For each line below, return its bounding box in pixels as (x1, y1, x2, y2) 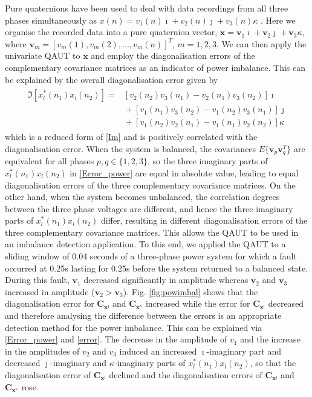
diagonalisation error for (5, 297, 94, 310)
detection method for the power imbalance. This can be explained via (5, 321, 262, 333)
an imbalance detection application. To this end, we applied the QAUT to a (5, 238, 286, 250)
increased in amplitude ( (5, 285, 95, 298)
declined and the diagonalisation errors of (109, 369, 262, 381)
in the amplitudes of (5, 344, 80, 357)
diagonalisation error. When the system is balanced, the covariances (5, 142, 256, 155)
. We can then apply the (216, 37, 307, 50)
